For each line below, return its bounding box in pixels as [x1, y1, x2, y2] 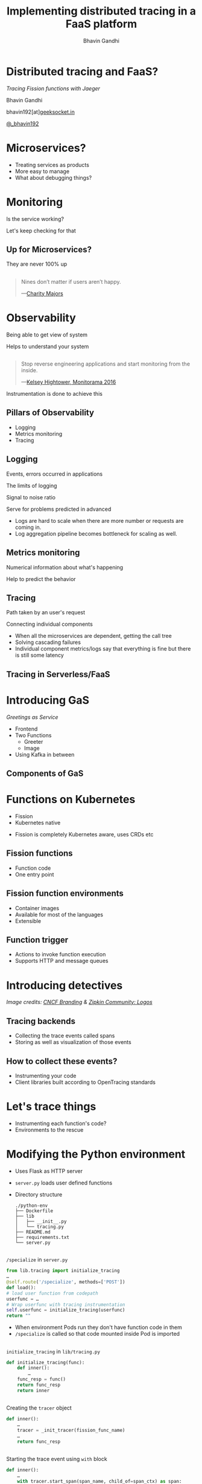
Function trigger [6, 935, 69, 945]
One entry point [14, 870, 54, 878]
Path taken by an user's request [6, 609, 86, 616]
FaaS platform [65, 17, 137, 31]
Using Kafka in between [14, 750, 75, 758]
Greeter [24, 738, 43, 745]
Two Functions [14, 731, 52, 739]
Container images [14, 904, 59, 911]
